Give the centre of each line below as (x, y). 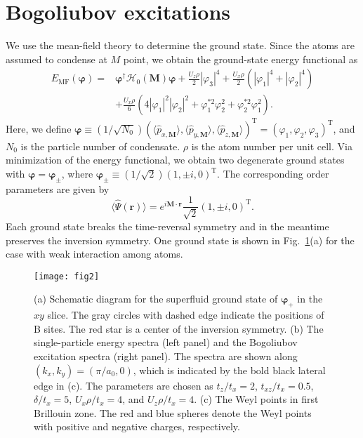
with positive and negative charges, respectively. (137, 426)
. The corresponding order (273, 174)
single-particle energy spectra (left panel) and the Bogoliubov (166, 342)
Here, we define (39, 128)
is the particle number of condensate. (100, 146)
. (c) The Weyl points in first (256, 399)
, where (77, 174)
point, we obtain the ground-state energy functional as (240, 59)
